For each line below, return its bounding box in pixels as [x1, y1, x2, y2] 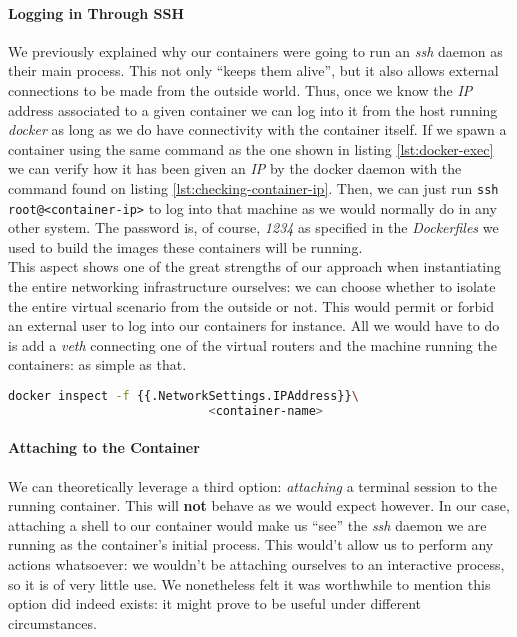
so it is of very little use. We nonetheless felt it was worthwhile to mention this [8, 573, 491, 594]
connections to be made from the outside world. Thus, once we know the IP [8, 79, 473, 100]
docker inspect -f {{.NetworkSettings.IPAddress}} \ [8, 389, 359, 404]
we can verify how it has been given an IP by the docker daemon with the [8, 158, 462, 179]
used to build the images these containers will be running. [8, 236, 363, 257]
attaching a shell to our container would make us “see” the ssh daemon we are [8, 514, 487, 535]
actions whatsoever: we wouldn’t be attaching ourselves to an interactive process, [8, 553, 505, 574]
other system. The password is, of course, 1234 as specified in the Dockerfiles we [8, 217, 499, 238]
